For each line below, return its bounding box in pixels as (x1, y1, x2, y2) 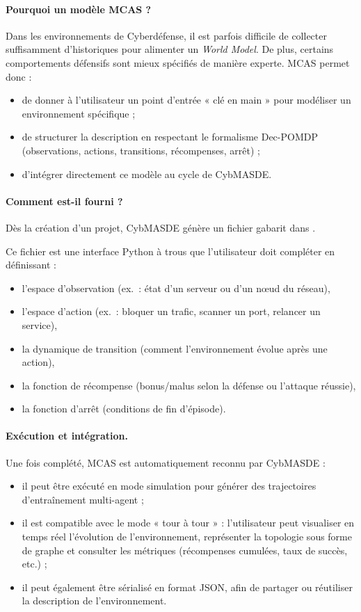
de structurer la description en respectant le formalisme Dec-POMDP (22, 129, 318, 144)
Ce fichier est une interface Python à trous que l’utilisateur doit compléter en (6, 243, 335, 258)
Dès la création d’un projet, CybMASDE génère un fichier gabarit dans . (6, 220, 316, 234)
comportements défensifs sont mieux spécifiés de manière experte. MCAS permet (6, 55, 350, 70)
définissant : (6, 257, 56, 272)
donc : (6, 69, 32, 83)
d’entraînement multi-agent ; (22, 492, 144, 506)
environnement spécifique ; (22, 106, 136, 120)
